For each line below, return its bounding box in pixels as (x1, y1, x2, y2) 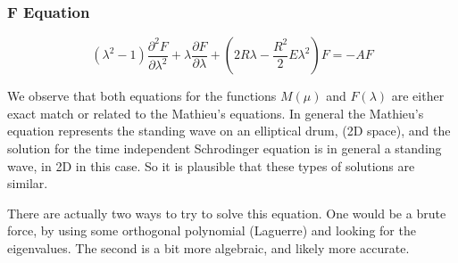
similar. (7, 174, 48, 193)
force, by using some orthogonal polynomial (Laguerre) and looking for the (7, 221, 416, 240)
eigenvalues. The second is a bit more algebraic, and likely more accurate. (7, 238, 410, 257)
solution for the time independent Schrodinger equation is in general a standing (7, 139, 442, 157)
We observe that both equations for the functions (7, 86, 277, 105)
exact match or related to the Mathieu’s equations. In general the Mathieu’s (7, 103, 424, 122)
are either (391, 86, 445, 105)
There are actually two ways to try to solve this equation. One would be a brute (7, 203, 446, 222)
